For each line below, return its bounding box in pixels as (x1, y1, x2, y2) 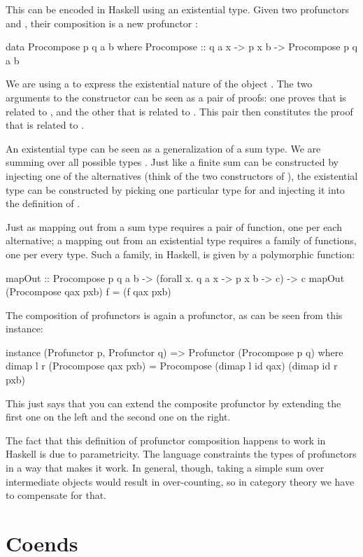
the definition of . (6, 196, 80, 211)
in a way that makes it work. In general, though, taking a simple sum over (6, 460, 325, 475)
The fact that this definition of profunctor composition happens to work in (6, 432, 326, 447)
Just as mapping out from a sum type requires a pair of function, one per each (6, 219, 342, 234)
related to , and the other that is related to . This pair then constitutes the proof (6, 104, 353, 118)
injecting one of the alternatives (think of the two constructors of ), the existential (6, 168, 358, 183)
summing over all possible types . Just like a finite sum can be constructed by (6, 155, 339, 169)
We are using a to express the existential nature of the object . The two (6, 76, 313, 91)
